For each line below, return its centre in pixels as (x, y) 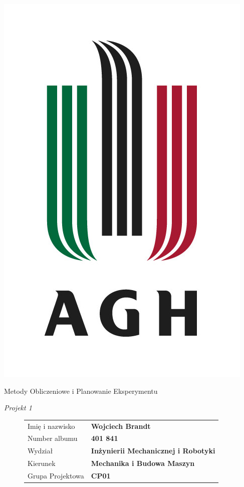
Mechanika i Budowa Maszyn (143, 463)
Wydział (40, 451)
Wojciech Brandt (121, 426)
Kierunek (42, 463)
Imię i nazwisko (51, 426)
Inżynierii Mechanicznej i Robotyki (153, 451)
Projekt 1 (18, 408)
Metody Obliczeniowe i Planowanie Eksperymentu (81, 391)
